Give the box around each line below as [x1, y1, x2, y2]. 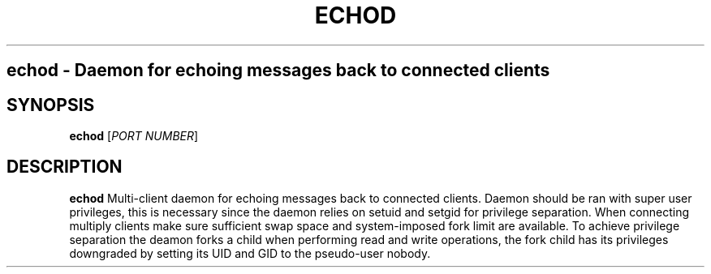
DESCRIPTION [6, 156, 123, 178]
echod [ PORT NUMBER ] [69, 129, 199, 143]
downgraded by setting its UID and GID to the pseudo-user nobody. [69, 246, 431, 260]
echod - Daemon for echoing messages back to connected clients [6, 60, 550, 81]
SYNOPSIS [6, 94, 95, 115]
